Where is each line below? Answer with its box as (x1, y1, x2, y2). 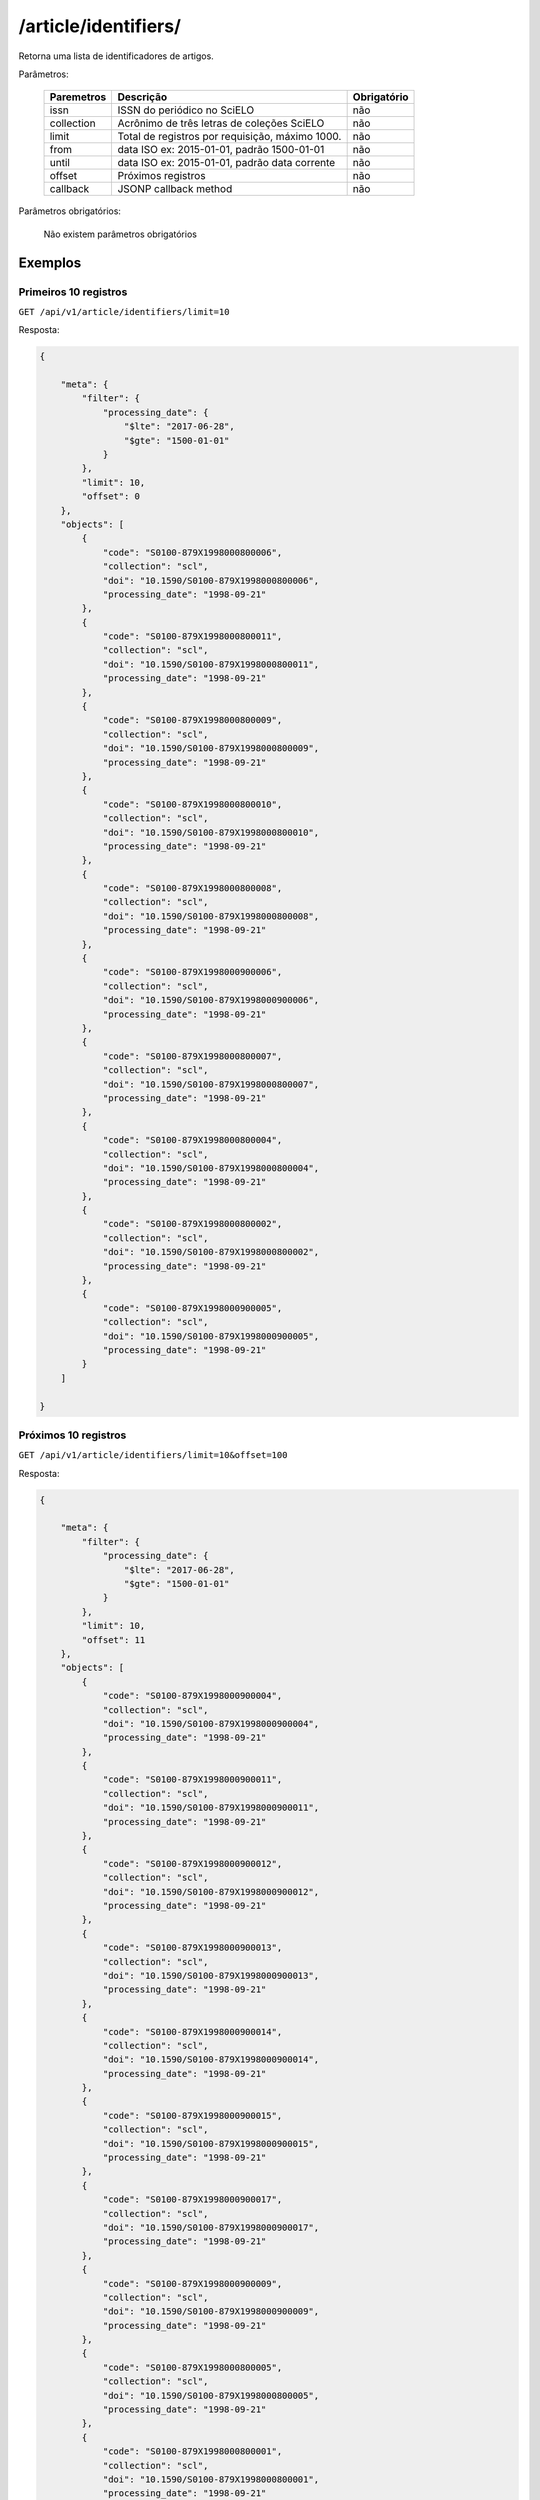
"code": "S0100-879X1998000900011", (102, 1774, 283, 1785)
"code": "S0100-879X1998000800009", (102, 715, 283, 726)
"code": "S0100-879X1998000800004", (102, 1135, 283, 1146)
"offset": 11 (81, 1634, 146, 1645)
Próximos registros (117, 169, 206, 183)
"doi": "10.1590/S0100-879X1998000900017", (102, 2221, 320, 2233)
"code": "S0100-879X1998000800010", (102, 798, 283, 810)
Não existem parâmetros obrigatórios (43, 228, 197, 240)
